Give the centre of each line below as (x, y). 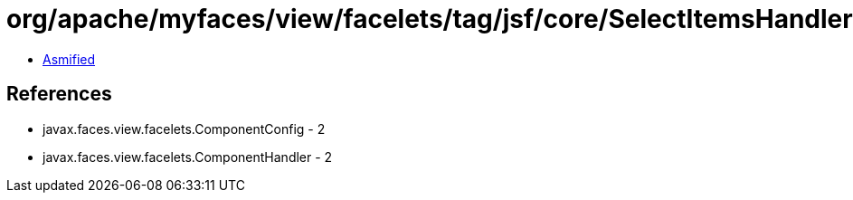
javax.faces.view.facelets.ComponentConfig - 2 (184, 129)
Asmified (69, 59)
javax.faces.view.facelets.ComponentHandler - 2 (188, 157)
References (59, 94)
